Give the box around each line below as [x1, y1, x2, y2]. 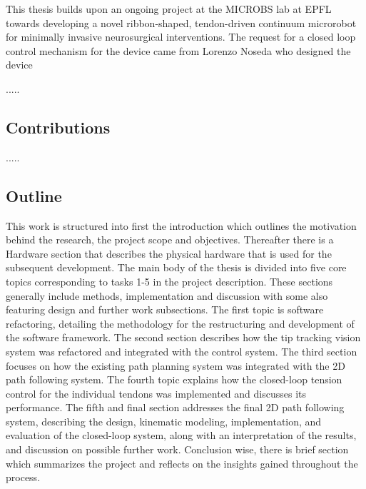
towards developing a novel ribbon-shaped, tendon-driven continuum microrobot [6, 15, 357, 30]
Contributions [6, 116, 111, 138]
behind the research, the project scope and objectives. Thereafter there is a [6, 232, 334, 247]
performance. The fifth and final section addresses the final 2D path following [6, 400, 345, 415]
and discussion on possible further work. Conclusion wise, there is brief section [6, 442, 349, 457]
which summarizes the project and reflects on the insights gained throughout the [6, 455, 358, 470]
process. [6, 470, 41, 485]
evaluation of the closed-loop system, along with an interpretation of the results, [6, 428, 357, 443]
